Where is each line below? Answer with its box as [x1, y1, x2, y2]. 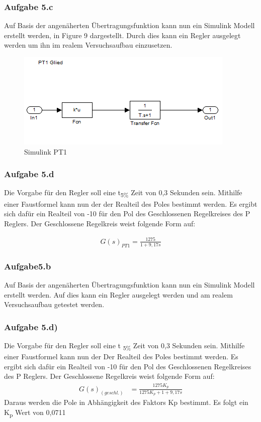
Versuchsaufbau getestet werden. [4, 299, 105, 310]
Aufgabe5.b [4, 259, 51, 272]
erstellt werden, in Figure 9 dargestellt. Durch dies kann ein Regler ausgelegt [4, 30, 241, 40]
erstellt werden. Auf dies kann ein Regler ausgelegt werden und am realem [4, 289, 233, 300]
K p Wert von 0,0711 [4, 407, 66, 418]
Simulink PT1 [24, 146, 67, 157]
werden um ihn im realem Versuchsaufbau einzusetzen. [4, 40, 172, 50]
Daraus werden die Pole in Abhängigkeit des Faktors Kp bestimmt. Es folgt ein [4, 397, 248, 407]
